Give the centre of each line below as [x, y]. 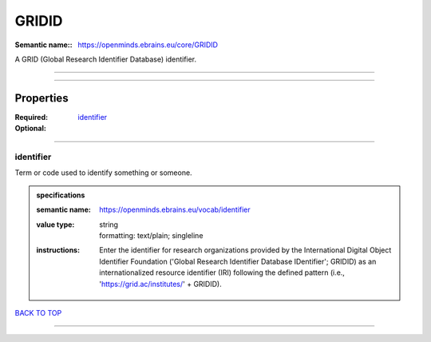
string [109, 225]
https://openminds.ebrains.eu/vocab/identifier [175, 210]
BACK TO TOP [38, 312]
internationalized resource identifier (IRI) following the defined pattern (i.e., [222, 272]
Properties [42, 98]
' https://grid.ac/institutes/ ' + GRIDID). [161, 284]
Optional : [31, 129]
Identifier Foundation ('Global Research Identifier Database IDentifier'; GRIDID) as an [238, 261]
